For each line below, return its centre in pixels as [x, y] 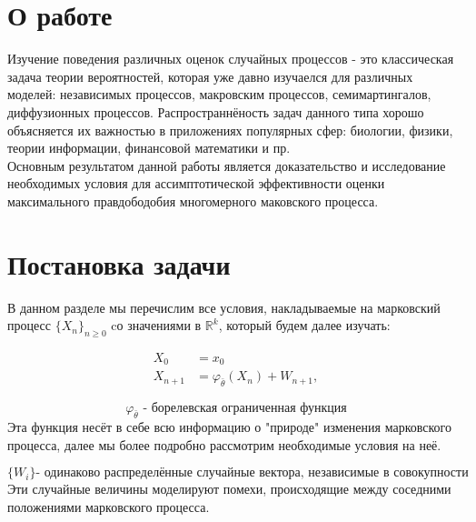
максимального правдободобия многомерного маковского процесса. [193, 201]
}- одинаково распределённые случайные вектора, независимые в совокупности [249, 473]
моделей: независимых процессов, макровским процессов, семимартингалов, [219, 94]
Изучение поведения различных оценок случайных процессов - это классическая [231, 59]
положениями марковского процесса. [109, 506]
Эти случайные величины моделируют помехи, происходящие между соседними [229, 489]
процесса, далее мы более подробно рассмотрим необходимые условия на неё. [224, 444]
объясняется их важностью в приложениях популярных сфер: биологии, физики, [230, 130]
